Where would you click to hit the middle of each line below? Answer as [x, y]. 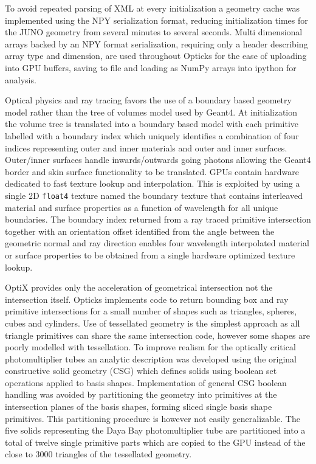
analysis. [21, 79]
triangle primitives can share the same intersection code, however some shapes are [157, 335]
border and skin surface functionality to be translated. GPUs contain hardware [152, 171]
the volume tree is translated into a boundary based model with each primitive [152, 124]
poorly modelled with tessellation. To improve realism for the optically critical [150, 347]
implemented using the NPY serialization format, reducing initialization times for [156, 20]
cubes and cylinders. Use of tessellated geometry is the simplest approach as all [153, 323]
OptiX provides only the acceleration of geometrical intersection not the [139, 287]
